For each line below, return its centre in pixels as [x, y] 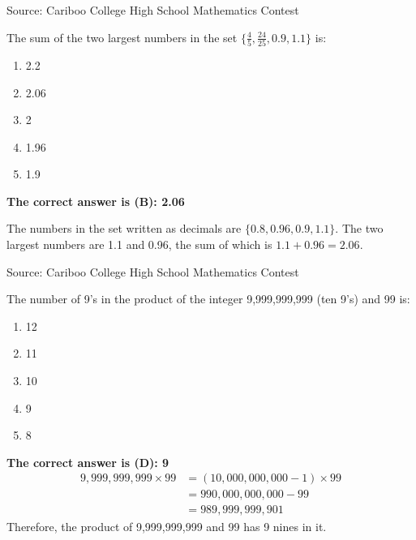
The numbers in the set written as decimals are [124, 228]
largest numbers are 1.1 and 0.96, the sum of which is [139, 244]
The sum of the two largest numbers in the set [122, 37]
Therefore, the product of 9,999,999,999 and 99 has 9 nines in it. [167, 526]
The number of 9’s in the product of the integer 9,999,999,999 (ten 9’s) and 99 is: [208, 299]
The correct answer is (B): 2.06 [96, 201]
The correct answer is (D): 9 [88, 462]
